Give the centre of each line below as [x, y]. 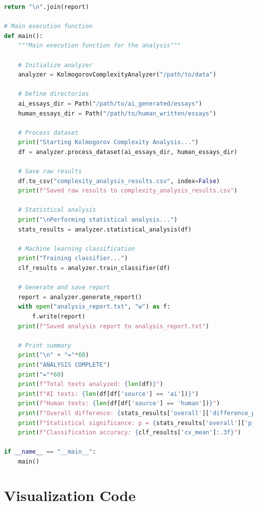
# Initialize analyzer [55, 65]
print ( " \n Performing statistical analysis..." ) [98, 220]
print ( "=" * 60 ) [41, 374]
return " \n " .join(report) [46, 7]
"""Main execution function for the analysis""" [99, 46]
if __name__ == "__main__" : [50, 452]
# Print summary [45, 345]
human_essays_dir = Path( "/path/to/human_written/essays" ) [117, 113]
